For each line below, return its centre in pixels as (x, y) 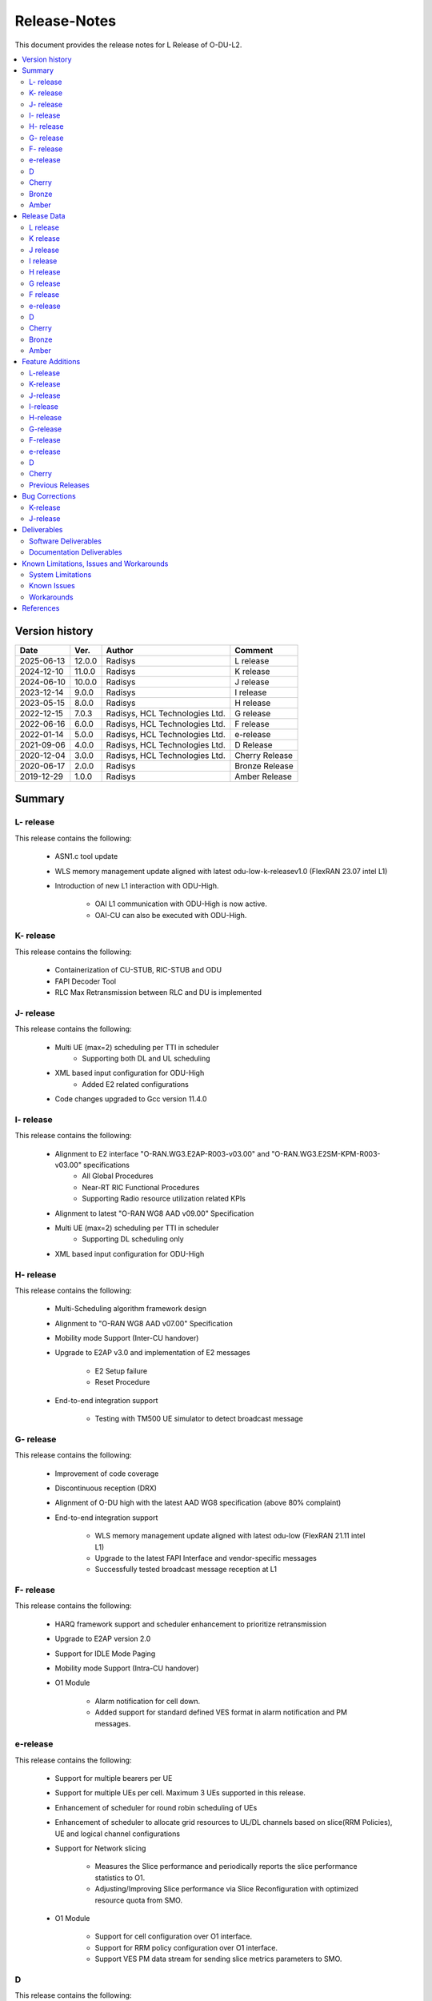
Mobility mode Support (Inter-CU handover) (127, 1338)
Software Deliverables (65, 541)
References (41, 608)
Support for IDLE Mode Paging (105, 1654)
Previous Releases (59, 485)
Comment (254, 650)
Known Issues (52, 586)
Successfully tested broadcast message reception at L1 (186, 1570)
